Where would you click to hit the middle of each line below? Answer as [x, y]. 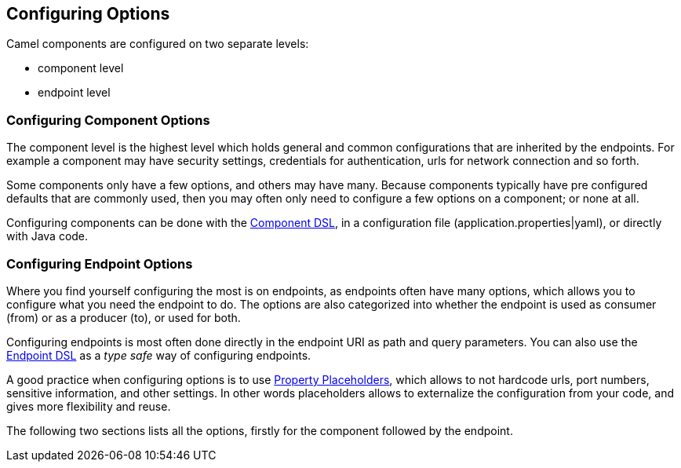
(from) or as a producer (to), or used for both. [124, 317]
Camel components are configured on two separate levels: [158, 44]
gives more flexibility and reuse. [89, 406]
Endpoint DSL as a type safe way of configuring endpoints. [159, 355]
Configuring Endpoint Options [100, 263]
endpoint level [74, 93]
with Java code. [47, 236]
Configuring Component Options [108, 120]
